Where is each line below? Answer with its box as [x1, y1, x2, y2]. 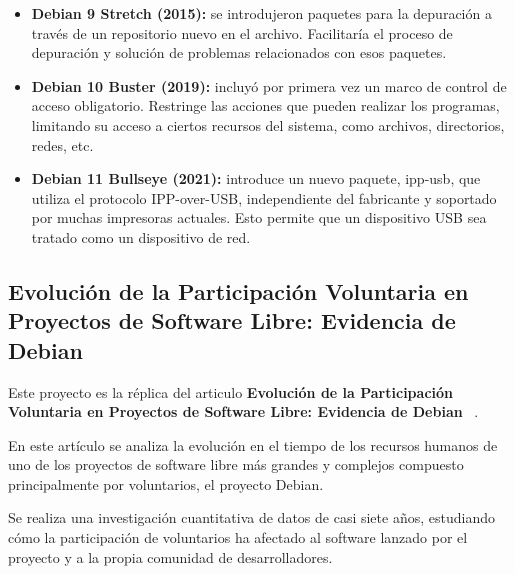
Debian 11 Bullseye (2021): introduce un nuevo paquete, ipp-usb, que [31, 168, 481, 189]
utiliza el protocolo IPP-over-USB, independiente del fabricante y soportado [31, 187, 497, 208]
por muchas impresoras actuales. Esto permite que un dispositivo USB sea [31, 207, 487, 228]
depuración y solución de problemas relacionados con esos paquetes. [31, 42, 447, 63]
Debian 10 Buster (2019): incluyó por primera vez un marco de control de [31, 75, 507, 96]
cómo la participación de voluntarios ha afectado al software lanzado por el [8, 527, 468, 548]
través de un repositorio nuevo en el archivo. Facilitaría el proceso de [31, 22, 453, 43]
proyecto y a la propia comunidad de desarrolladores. [8, 546, 333, 567]
